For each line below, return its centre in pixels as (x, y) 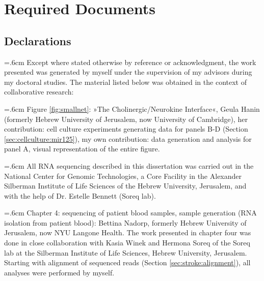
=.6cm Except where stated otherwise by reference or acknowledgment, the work (130, 62)
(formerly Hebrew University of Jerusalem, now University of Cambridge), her (126, 119)
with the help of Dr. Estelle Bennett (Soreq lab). (80, 195)
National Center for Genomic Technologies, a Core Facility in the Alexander (123, 176)
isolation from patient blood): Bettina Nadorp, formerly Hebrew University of (125, 222)
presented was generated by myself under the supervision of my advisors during (128, 72)
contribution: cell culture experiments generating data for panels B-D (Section (126, 129)
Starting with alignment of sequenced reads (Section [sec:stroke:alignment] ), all (127, 262)
